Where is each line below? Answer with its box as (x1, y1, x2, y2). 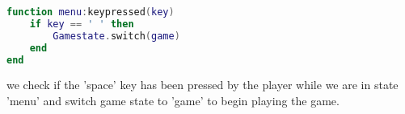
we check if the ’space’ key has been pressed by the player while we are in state (6, 76, 399, 93)
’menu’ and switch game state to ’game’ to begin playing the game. (6, 92, 340, 108)
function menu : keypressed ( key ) (6, 6, 175, 18)
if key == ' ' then (29, 18, 134, 30)
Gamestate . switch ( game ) (53, 30, 180, 42)
